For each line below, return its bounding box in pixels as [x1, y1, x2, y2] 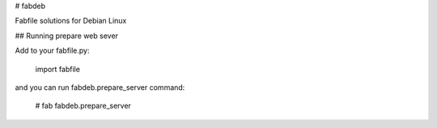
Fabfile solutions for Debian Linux [15, 16, 127, 26]
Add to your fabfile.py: [15, 45, 90, 56]
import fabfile [35, 64, 81, 74]
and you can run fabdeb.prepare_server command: [15, 82, 185, 92]
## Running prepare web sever [15, 31, 119, 41]
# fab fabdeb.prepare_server [35, 101, 131, 111]
